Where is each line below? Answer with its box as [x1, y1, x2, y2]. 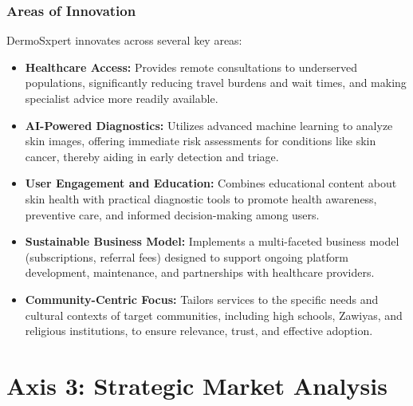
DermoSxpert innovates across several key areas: [6, 32, 242, 49]
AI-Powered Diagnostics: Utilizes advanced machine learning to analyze [25, 116, 393, 133]
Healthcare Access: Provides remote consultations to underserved [25, 58, 357, 75]
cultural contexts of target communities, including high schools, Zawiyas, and [25, 306, 403, 323]
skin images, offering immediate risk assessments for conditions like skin [25, 132, 376, 149]
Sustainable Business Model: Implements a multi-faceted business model [25, 233, 399, 250]
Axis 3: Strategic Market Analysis [6, 369, 387, 401]
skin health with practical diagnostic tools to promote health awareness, [25, 190, 377, 207]
